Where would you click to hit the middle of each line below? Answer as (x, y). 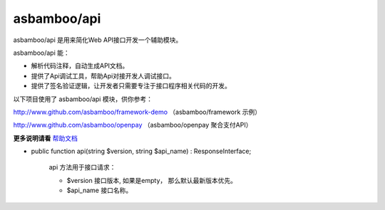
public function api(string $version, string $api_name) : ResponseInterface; (141, 151)
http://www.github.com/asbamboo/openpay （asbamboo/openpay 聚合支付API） (133, 125)
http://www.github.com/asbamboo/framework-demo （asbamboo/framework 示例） (137, 112)
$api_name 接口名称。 (99, 190)
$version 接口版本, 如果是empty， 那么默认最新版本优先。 (152, 180)
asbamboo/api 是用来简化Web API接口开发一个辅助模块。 (98, 40)
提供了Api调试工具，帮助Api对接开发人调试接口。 (103, 75)
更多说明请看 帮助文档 (45, 138)
